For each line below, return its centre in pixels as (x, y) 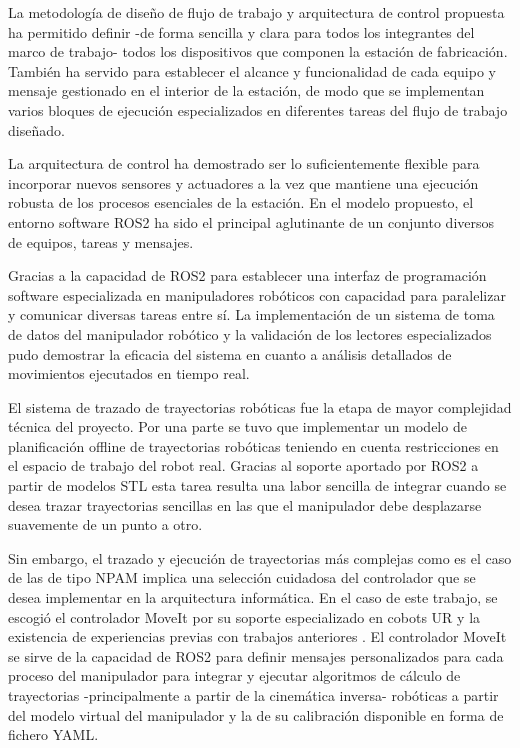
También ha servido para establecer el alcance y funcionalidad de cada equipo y (252, 70)
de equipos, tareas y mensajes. (101, 241)
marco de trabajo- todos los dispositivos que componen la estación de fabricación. (258, 51)
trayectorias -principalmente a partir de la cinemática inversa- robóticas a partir (253, 695)
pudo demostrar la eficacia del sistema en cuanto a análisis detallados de (230, 353)
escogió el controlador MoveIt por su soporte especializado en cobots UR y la (244, 616)
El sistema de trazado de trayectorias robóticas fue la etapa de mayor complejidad (260, 406)
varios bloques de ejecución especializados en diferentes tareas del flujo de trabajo (258, 109)
